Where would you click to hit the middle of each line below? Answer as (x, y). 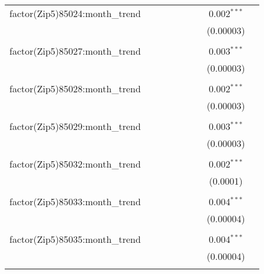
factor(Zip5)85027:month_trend (75, 51)
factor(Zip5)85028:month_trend (75, 88)
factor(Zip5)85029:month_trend (75, 126)
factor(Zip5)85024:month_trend (75, 13)
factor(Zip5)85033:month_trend (75, 201)
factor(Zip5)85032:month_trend (75, 164)
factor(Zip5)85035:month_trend (75, 239)
